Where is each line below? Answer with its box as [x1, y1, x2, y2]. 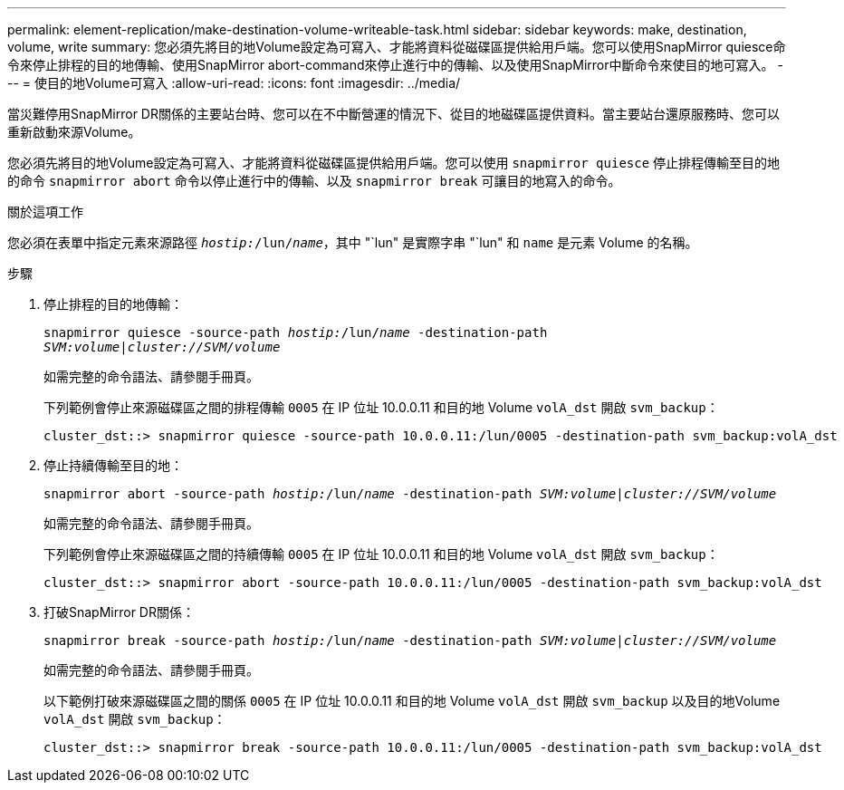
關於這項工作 [7, 204, 83, 219]
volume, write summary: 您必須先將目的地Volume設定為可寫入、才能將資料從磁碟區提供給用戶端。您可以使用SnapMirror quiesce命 [7, 39, 786, 54]
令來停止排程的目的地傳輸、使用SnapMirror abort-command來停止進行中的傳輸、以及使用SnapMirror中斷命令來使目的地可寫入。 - [7, 57, 783, 72]
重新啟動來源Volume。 [7, 124, 141, 140]
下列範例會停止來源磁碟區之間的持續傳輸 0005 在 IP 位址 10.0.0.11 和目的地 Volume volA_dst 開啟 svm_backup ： [43, 546, 719, 562]
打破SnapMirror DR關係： [43, 604, 195, 620]
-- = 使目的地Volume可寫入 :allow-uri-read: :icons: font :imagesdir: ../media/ [7, 75, 461, 91]
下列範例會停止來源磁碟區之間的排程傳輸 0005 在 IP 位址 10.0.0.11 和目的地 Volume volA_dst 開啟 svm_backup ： [43, 400, 719, 415]
